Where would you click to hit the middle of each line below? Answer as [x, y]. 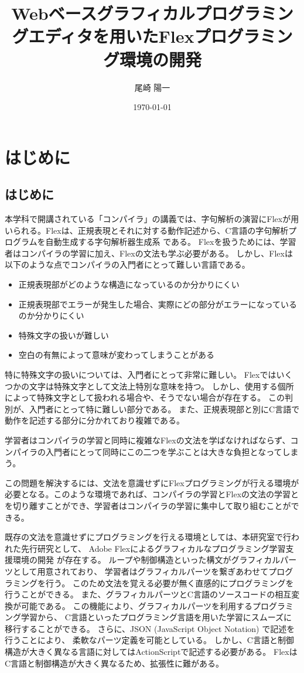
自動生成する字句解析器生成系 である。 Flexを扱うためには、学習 [171, 242]
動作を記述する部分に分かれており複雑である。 [95, 420]
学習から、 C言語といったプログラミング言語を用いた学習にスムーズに [156, 617]
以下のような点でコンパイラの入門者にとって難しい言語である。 [127, 264]
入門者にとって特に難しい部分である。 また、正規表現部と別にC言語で [164, 409]
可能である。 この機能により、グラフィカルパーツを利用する [137, 605]
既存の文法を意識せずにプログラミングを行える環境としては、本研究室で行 [148, 537]
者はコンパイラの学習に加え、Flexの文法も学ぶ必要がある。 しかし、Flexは [149, 253]
